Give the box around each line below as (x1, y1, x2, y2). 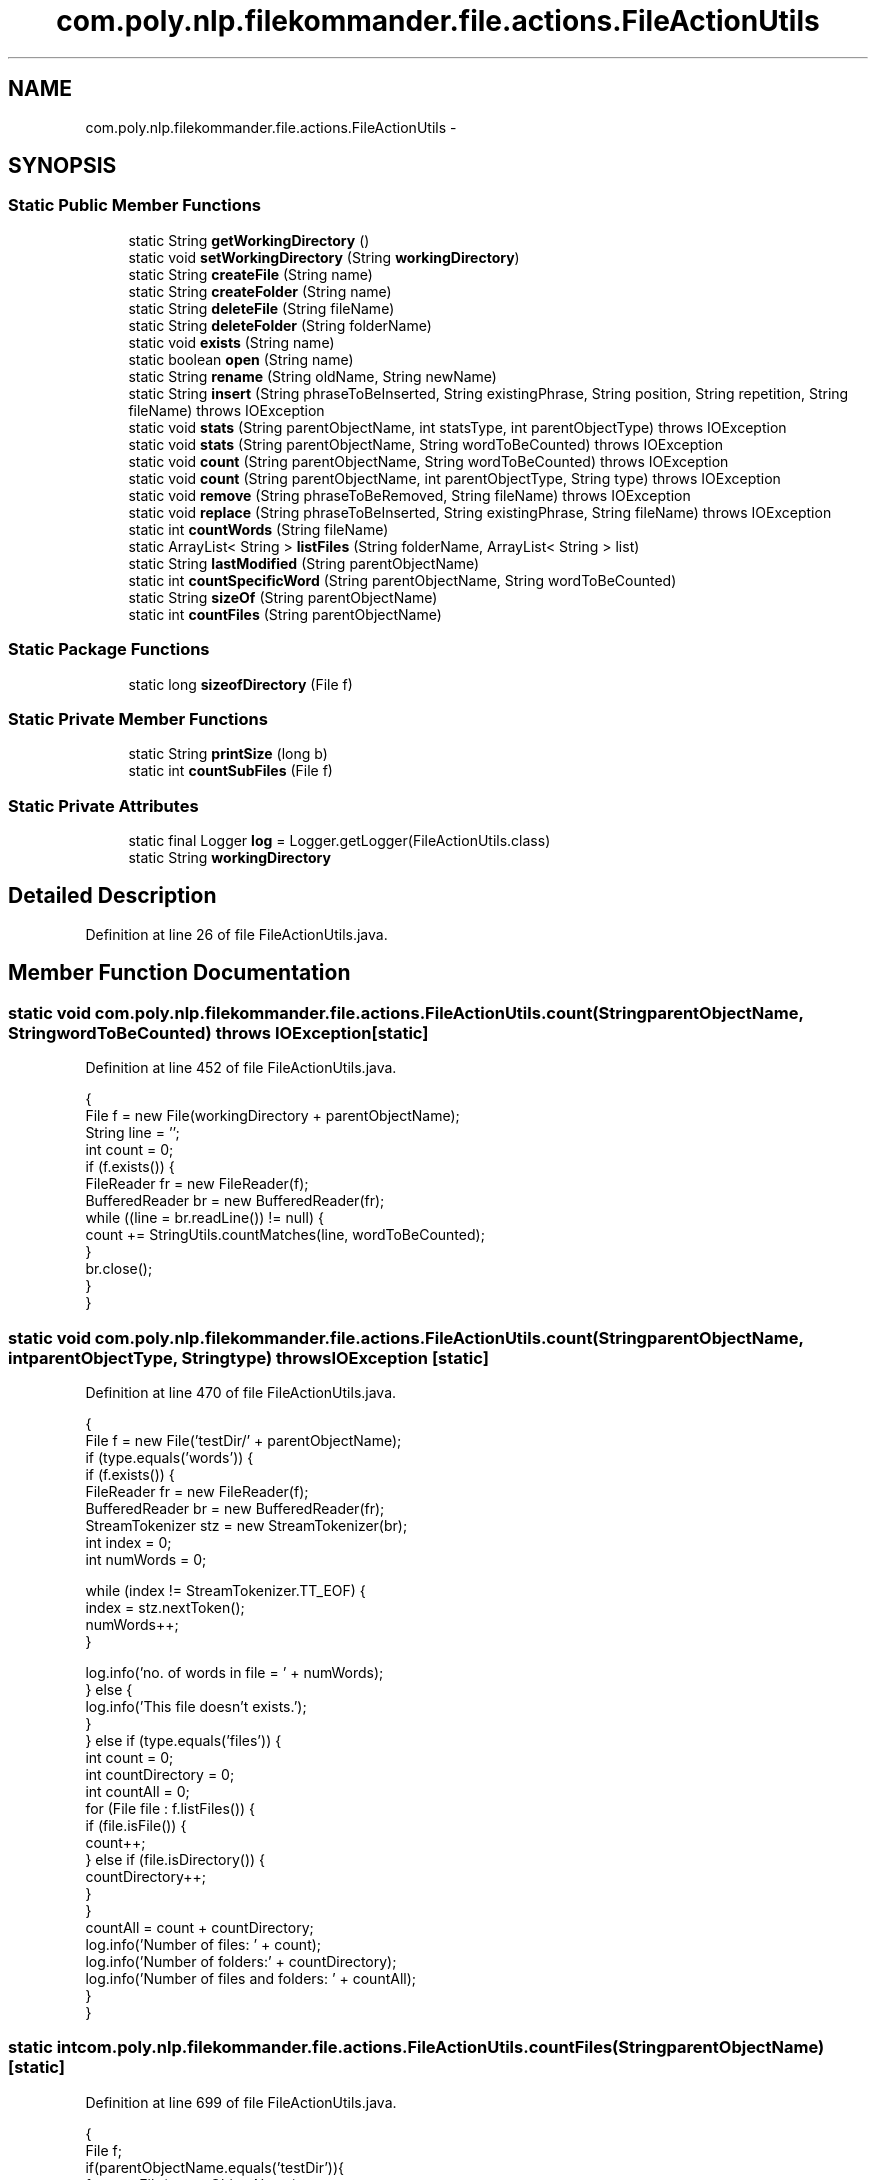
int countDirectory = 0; (85, 1765, 235, 1783)
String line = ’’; (85, 1124, 180, 1142)
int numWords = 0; (85, 1550, 207, 1568)
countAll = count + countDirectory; (85, 1918, 314, 1936)
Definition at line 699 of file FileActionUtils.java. (85, 2093, 397, 2111)
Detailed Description (8, 883, 217, 909)
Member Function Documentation (8, 960, 351, 986)
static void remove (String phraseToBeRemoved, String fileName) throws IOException (128, 486, 691, 504)
